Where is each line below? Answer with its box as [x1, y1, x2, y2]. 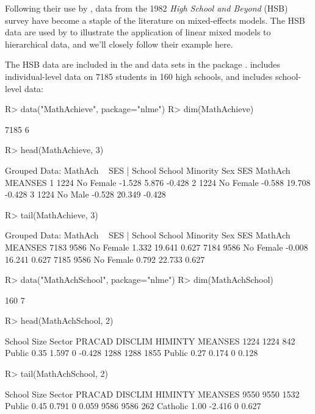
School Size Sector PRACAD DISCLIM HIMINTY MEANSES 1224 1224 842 [5, 334, 295, 347]
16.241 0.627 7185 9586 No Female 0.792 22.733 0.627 [5, 252, 205, 265]
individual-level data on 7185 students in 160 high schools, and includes [5, 70, 273, 82]
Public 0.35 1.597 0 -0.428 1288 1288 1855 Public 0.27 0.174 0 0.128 [5, 346, 258, 359]
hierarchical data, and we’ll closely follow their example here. [5, 37, 233, 50]
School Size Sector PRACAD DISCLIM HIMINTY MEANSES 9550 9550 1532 [5, 387, 300, 400]
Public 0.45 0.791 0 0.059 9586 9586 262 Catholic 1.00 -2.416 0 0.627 [5, 399, 261, 412]
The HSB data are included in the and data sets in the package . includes [5, 58, 280, 71]
